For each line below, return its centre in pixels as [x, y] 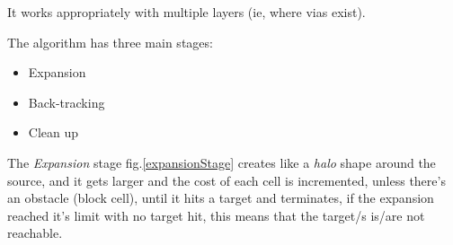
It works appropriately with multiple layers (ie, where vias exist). [187, 12]
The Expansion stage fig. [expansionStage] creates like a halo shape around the [222, 162]
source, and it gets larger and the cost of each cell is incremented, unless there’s [226, 180]
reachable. [35, 233]
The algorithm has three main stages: [110, 42]
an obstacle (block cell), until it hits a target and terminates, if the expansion [221, 198]
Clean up [53, 132]
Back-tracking [67, 102]
